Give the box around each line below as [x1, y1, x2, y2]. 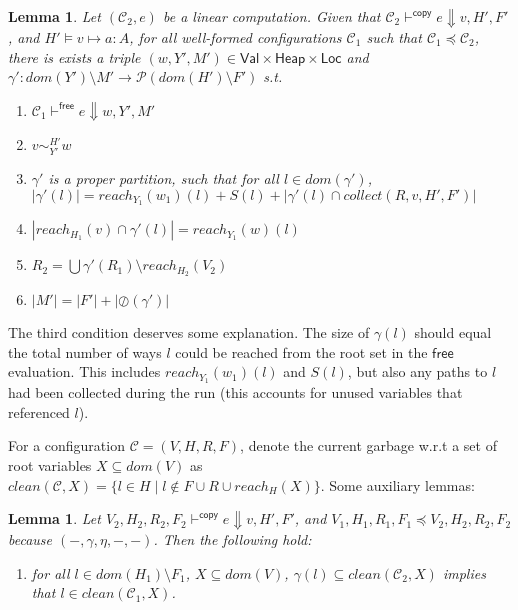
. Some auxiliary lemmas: [320, 474, 475, 495]
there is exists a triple [8, 46, 141, 67]
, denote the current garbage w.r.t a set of [240, 435, 497, 456]
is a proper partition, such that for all [48, 167, 279, 188]
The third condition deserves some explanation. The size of [8, 322, 370, 343]
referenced [8, 401, 70, 422]
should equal [414, 322, 492, 343]
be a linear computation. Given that [162, 6, 381, 26]
